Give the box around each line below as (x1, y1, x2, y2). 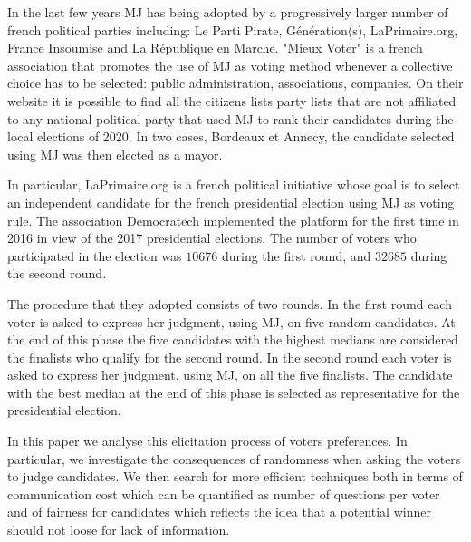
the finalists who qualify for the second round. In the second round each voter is (7, 347, 452, 366)
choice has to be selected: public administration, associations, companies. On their (7, 73, 464, 92)
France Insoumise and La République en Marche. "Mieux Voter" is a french (7, 38, 423, 57)
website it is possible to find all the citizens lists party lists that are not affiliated (7, 91, 457, 110)
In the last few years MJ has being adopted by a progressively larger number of (7, 3, 448, 21)
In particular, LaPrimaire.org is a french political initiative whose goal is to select (7, 175, 460, 194)
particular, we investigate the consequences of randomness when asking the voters (7, 449, 461, 468)
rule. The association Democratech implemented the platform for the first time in (7, 210, 459, 229)
